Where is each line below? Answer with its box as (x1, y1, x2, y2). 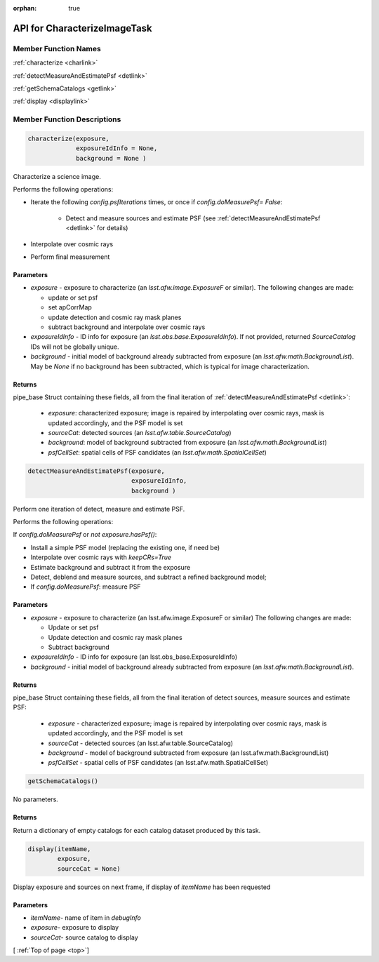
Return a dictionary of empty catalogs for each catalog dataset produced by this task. (13, 826, 261, 834)
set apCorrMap (48, 303, 93, 312)
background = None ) (76, 154, 147, 162)
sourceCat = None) (57, 864, 121, 873)
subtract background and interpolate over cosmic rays (48, 323, 206, 331)
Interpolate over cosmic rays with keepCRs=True (30, 553, 172, 561)
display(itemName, (27, 845, 91, 853)
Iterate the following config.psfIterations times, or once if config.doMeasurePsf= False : (30, 198, 283, 206)
